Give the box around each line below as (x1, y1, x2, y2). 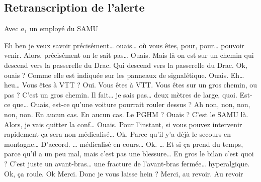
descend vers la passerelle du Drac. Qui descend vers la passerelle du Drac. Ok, (4, 59, 247, 70)
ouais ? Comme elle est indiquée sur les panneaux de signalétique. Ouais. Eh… (4, 69, 244, 80)
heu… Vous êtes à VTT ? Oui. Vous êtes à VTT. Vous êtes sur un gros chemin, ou (4, 79, 257, 90)
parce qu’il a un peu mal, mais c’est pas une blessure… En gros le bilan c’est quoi (4, 148, 254, 159)
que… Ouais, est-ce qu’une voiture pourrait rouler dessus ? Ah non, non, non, (13, 99, 250, 110)
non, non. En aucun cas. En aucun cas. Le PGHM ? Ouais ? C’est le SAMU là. (4, 109, 248, 119)
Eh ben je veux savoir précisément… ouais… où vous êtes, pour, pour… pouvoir (4, 40, 244, 50)
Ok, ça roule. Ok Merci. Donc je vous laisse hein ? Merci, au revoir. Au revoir (4, 168, 243, 178)
